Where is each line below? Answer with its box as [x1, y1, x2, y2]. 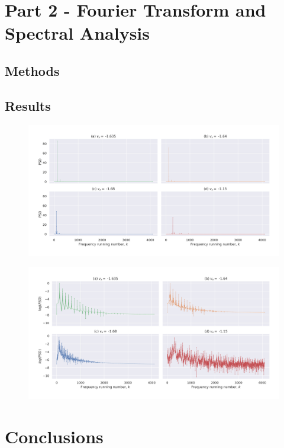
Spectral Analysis [5, 21, 150, 45]
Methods [5, 61, 60, 79]
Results [5, 96, 51, 114]
